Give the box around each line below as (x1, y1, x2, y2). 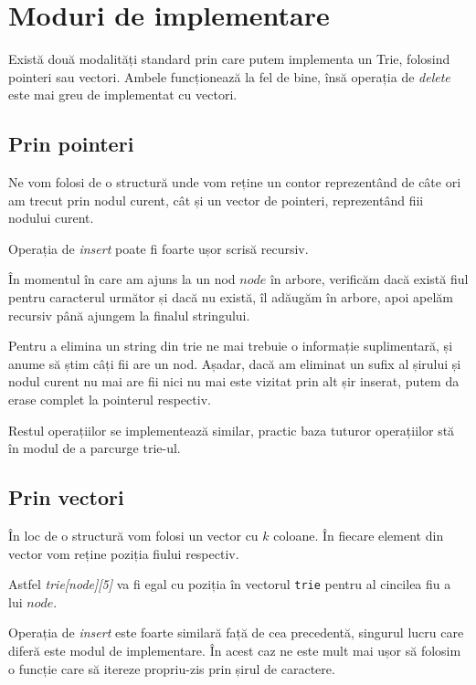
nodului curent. (8, 208, 94, 227)
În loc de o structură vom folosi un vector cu (8, 526, 259, 545)
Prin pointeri (8, 130, 134, 158)
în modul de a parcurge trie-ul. (8, 438, 181, 458)
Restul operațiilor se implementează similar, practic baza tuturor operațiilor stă (8, 420, 455, 439)
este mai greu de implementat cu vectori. (8, 85, 238, 104)
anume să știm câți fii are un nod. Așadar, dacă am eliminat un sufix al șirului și (8, 353, 461, 373)
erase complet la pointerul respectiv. (8, 390, 211, 409)
